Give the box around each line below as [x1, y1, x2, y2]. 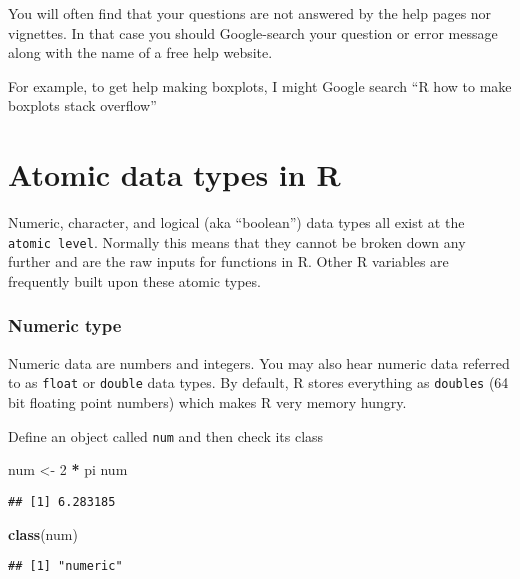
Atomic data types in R [8, 154, 341, 195]
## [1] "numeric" [8, 559, 123, 574]
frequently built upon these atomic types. [8, 270, 261, 291]
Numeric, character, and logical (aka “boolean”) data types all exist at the [8, 212, 465, 233]
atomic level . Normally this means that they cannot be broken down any [8, 231, 466, 252]
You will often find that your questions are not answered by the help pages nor [8, 3, 492, 23]
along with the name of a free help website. [8, 42, 273, 63]
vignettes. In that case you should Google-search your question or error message [8, 22, 498, 43]
